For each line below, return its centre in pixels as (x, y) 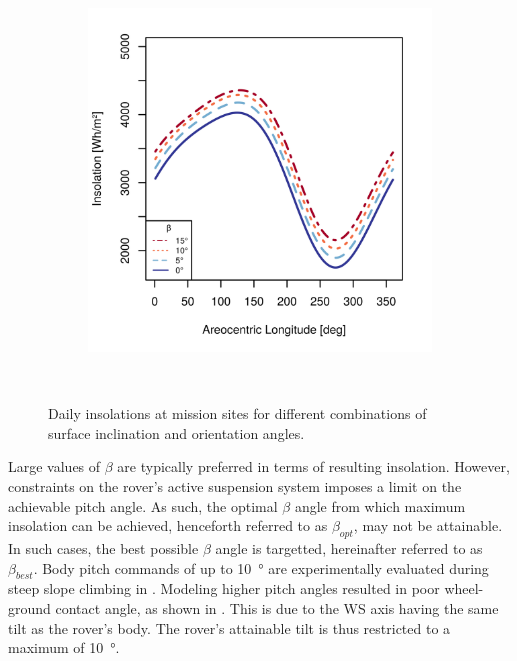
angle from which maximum (380, 505)
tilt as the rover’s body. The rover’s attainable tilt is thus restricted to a (229, 627)
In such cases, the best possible (103, 547)
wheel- (464, 588)
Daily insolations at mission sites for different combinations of (237, 413)
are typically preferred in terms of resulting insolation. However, (313, 466)
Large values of (54, 466)
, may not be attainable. (428, 525)
